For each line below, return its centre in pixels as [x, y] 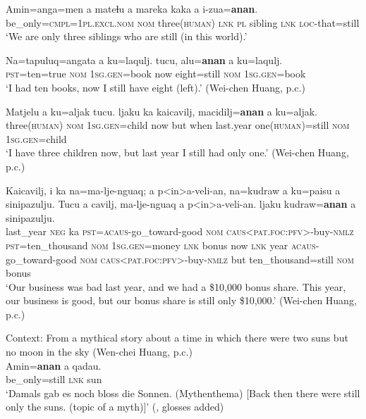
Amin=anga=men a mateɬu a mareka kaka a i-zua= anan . [132, 8]
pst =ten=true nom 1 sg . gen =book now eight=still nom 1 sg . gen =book [156, 74]
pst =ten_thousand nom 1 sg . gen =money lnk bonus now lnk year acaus [161, 245]
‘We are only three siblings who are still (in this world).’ [127, 36]
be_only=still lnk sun [54, 379]
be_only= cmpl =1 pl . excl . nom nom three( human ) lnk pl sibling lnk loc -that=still [183, 22]
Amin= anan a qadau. [54, 365]
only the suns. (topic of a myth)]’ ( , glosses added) [115, 407]
